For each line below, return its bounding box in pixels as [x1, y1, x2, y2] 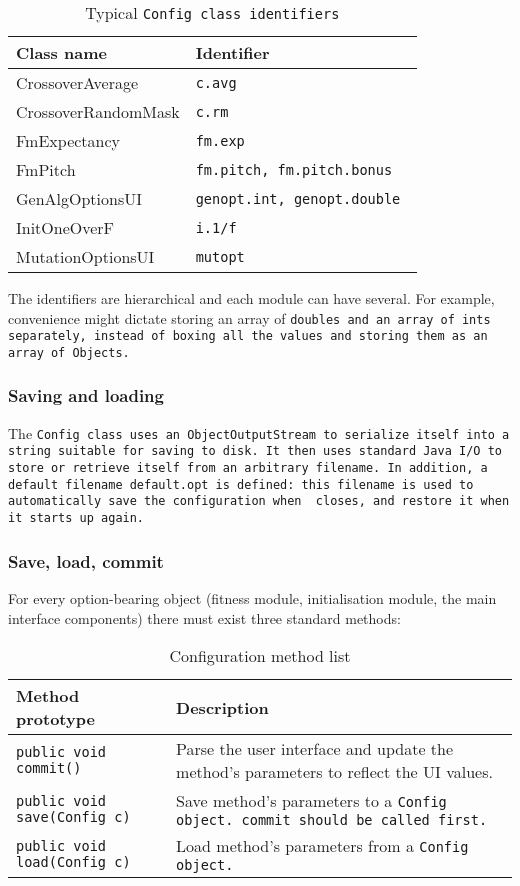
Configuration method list [169, 644, 351, 668]
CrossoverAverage [16, 71, 139, 94]
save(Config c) [16, 808, 131, 825]
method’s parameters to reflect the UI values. [176, 760, 493, 784]
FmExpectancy [16, 129, 121, 152]
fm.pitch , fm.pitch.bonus [195, 161, 393, 178]
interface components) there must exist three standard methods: [8, 607, 401, 628]
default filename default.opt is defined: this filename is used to [8, 477, 474, 492]
